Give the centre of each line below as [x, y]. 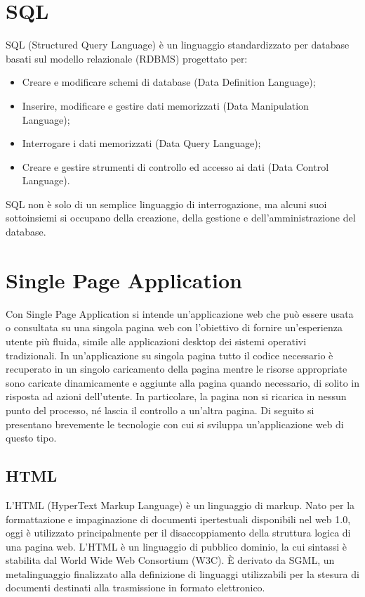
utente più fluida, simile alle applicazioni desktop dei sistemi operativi [156, 341]
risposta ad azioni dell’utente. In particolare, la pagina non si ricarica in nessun [176, 396]
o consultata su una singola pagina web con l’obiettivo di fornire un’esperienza [174, 327]
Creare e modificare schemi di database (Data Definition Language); [169, 82]
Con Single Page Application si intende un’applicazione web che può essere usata [180, 313]
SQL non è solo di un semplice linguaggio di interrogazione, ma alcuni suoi [166, 204]
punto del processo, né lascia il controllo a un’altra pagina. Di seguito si [160, 410]
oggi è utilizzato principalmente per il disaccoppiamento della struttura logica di [178, 533]
